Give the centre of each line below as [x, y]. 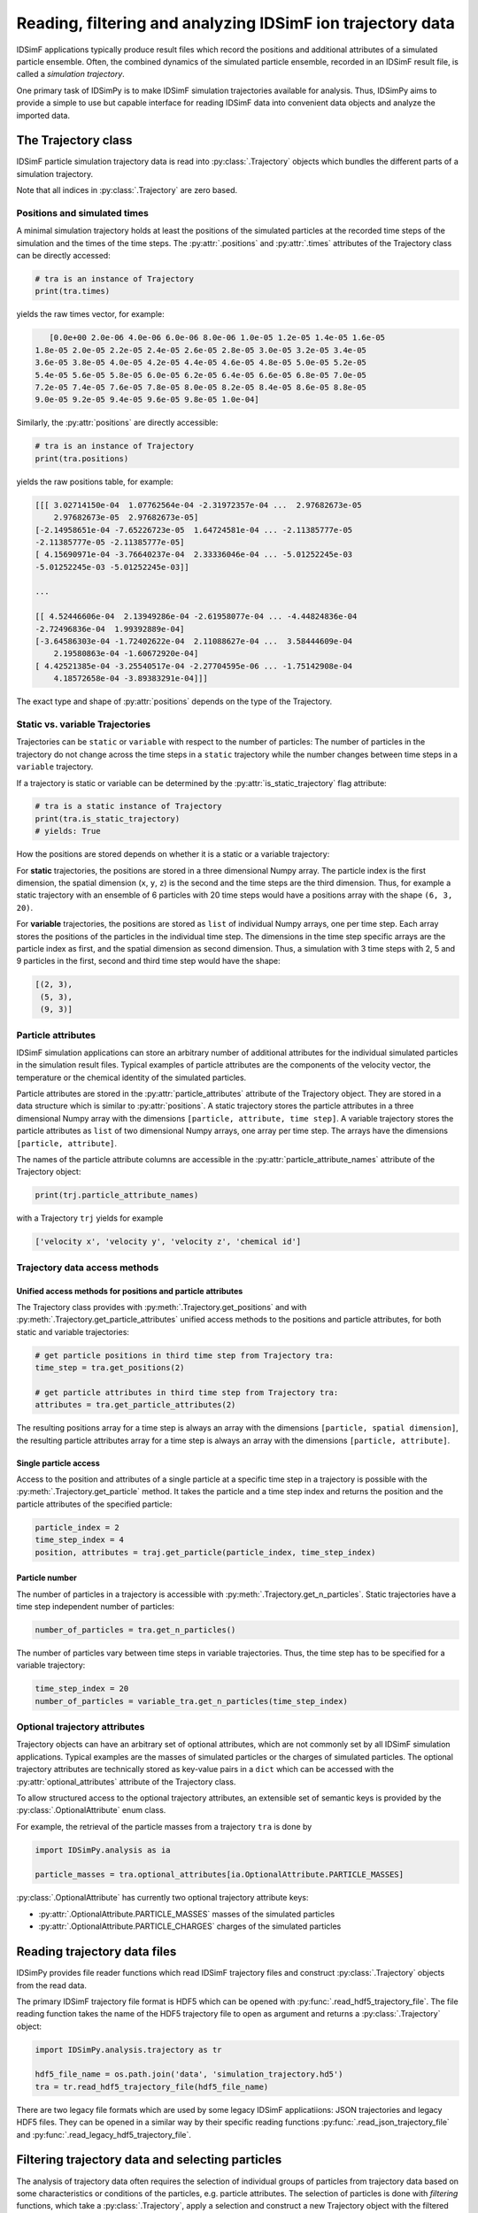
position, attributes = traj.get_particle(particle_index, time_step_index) [205, 1552]
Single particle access [58, 1463]
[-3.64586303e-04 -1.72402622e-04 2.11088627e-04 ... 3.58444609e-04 [194, 641]
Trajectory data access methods [88, 1268]
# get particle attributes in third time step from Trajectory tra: [187, 1392]
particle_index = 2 [77, 1527]
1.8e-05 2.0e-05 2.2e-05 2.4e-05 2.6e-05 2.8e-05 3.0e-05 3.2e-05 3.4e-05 [201, 350]
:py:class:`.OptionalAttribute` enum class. [91, 1810]
